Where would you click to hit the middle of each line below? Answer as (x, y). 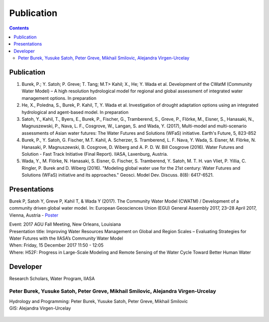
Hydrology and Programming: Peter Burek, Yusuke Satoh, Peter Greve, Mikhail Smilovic (99, 301)
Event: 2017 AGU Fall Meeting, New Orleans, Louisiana (65, 224)
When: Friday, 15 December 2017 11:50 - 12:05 (57, 245)
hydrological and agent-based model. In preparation (75, 112)
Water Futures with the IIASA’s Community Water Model (66, 238)
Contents (19, 28)
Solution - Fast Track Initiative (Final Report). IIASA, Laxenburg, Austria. (95, 154)
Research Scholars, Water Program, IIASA (52, 278)
